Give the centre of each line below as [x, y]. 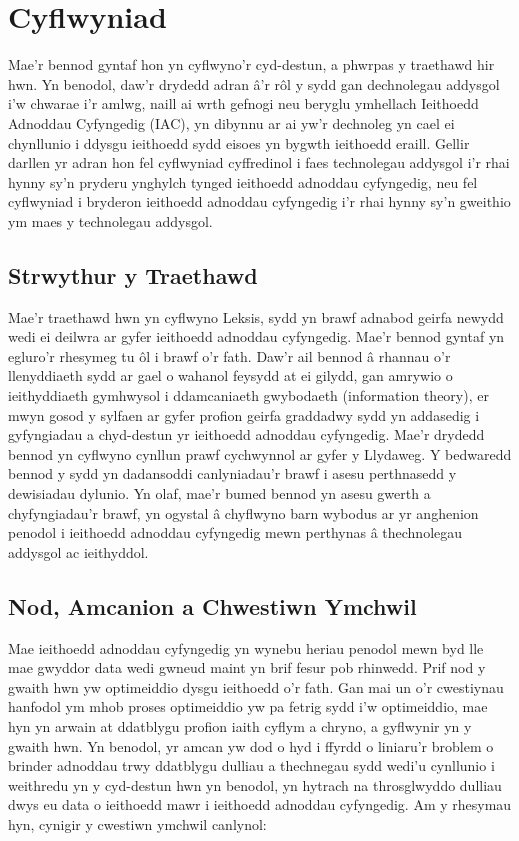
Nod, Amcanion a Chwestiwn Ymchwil [212, 605]
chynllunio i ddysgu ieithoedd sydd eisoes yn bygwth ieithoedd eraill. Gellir [239, 142]
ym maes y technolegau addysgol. [110, 220]
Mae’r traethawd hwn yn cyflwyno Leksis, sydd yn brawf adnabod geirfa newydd [256, 316]
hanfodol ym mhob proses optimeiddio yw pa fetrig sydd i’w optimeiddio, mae [248, 706]
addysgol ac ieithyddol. [78, 551]
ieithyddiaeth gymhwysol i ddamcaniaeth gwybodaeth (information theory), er [248, 395]
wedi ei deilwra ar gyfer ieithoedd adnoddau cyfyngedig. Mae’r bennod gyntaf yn [256, 336]
